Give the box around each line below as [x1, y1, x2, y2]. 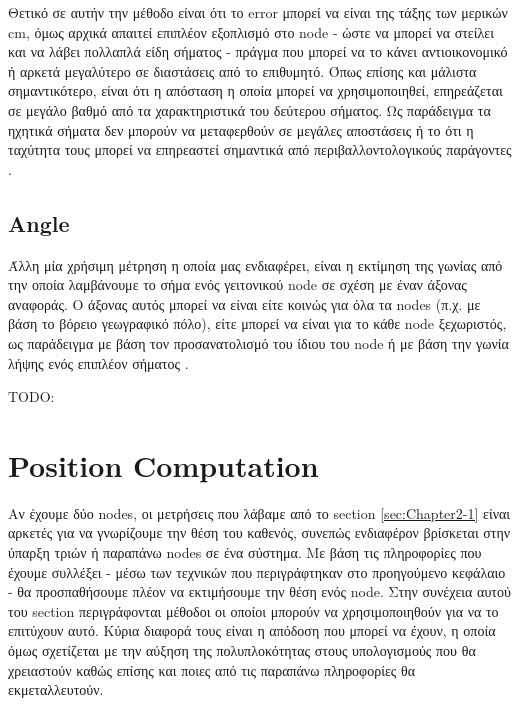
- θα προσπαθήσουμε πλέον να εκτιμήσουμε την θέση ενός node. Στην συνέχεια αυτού [8, 581, 511, 602]
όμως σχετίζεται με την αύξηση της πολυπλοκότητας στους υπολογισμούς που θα [8, 639, 476, 660]
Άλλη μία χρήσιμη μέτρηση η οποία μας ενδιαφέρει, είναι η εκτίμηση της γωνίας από [8, 254, 503, 275]
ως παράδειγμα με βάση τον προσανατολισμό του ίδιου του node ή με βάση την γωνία [8, 332, 509, 353]
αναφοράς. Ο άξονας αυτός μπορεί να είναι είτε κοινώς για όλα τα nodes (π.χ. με [8, 293, 481, 314]
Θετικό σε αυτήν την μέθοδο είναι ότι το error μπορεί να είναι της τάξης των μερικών [8, 2, 508, 22]
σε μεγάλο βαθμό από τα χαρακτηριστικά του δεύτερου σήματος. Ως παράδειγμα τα [8, 99, 491, 120]
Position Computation [8, 444, 319, 485]
